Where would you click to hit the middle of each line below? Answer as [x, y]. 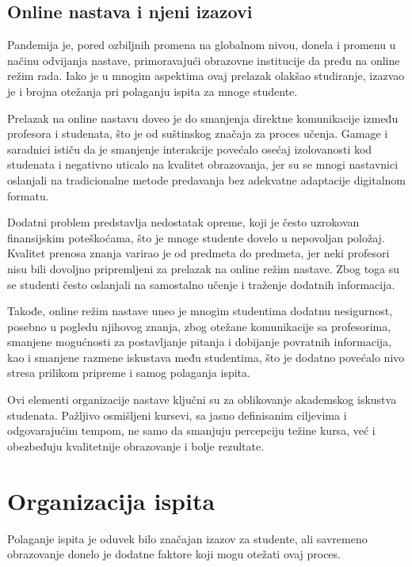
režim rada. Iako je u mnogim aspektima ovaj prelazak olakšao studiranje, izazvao [206, 76]
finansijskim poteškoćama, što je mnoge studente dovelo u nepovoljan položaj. [196, 237]
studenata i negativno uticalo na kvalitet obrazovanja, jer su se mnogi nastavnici [203, 164]
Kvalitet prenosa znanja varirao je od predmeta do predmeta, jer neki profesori [198, 253]
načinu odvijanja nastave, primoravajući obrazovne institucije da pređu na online [204, 60]
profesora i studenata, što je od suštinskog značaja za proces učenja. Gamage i [198, 133]
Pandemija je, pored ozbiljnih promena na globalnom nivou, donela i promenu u [202, 45]
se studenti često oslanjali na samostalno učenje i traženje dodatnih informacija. [201, 284]
